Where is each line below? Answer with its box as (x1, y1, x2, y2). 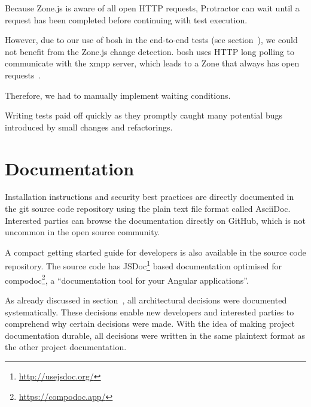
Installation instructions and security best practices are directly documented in (5, 190, 294, 203)
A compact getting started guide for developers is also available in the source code (5, 245, 306, 258)
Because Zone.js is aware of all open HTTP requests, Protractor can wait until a (5, 2, 300, 14)
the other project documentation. (5, 341, 127, 353)
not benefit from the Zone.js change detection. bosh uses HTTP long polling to (5, 45, 294, 57)
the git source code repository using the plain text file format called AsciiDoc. (5, 202, 291, 215)
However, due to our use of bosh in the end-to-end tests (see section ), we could (5, 34, 298, 46)
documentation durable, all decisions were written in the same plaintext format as (5, 329, 306, 341)
